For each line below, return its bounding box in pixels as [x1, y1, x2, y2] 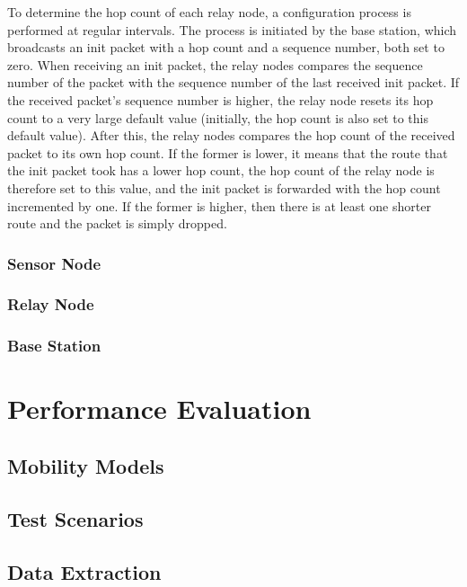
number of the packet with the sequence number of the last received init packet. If [7, 73, 460, 92]
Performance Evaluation [7, 390, 312, 427]
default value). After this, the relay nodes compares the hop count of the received [7, 126, 455, 145]
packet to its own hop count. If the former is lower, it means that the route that [7, 143, 448, 162]
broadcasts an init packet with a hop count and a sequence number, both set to [7, 38, 445, 57]
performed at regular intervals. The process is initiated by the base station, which [7, 20, 457, 39]
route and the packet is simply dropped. [7, 214, 227, 233]
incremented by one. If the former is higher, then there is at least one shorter [7, 196, 431, 215]
